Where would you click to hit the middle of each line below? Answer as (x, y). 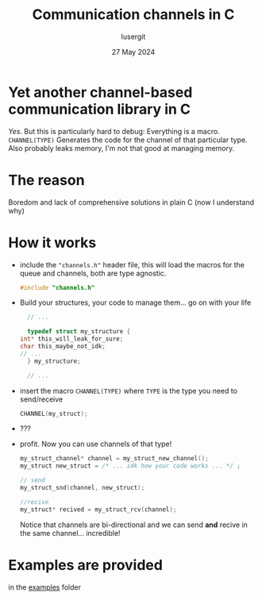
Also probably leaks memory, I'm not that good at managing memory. (121, 148)
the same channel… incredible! (70, 533)
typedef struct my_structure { (79, 332)
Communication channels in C (133, 15)
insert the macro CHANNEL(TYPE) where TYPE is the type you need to (129, 390)
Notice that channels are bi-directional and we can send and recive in (134, 525)
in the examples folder (45, 587)
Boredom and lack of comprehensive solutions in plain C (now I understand (131, 202)
